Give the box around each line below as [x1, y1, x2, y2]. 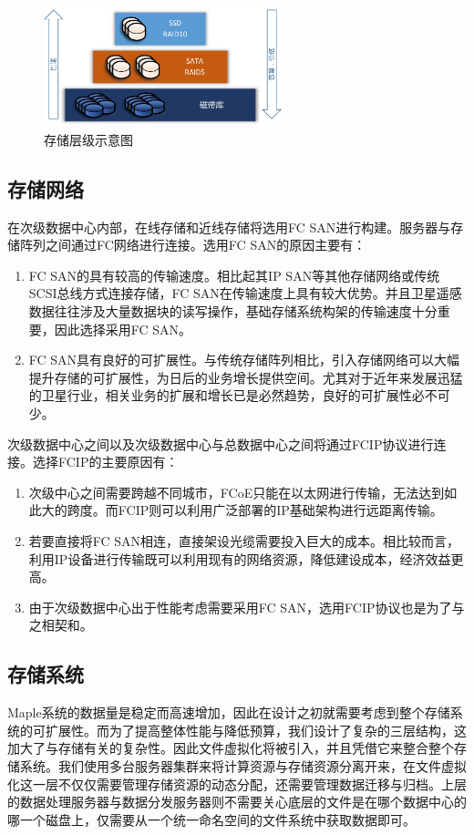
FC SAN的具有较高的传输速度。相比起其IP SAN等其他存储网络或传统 [28, 265, 440, 284]
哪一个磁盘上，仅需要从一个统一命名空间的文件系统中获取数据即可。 [7, 809, 416, 829]
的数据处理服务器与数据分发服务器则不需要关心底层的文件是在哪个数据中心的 [7, 792, 467, 811]
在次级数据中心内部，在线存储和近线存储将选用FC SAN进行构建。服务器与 [7, 217, 451, 236]
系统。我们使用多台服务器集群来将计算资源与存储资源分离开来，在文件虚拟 [19, 756, 467, 775]
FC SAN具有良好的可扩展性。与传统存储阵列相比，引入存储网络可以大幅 [28, 350, 460, 369]
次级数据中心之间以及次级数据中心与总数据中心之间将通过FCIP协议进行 [7, 434, 434, 453]
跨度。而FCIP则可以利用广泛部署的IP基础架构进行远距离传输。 [67, 500, 443, 520]
